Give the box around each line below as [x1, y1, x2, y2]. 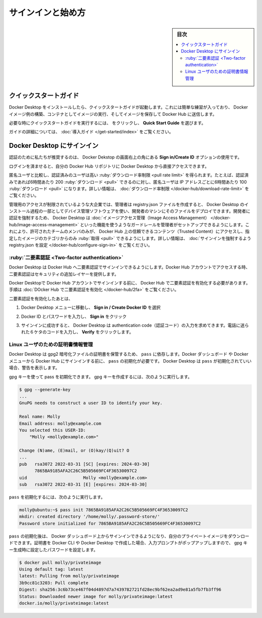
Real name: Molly [19, 414, 61, 419]
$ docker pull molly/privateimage [19, 560, 101, 565]
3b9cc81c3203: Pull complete [19, 580, 89, 586]
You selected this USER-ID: [19, 427, 86, 433]
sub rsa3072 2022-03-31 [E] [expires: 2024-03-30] [19, 482, 147, 487]
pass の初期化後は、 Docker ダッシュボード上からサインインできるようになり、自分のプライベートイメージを [9, 533, 228, 539]
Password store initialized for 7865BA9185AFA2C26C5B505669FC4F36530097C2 [19, 521, 201, 526]
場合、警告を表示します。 [9, 365, 60, 371]
